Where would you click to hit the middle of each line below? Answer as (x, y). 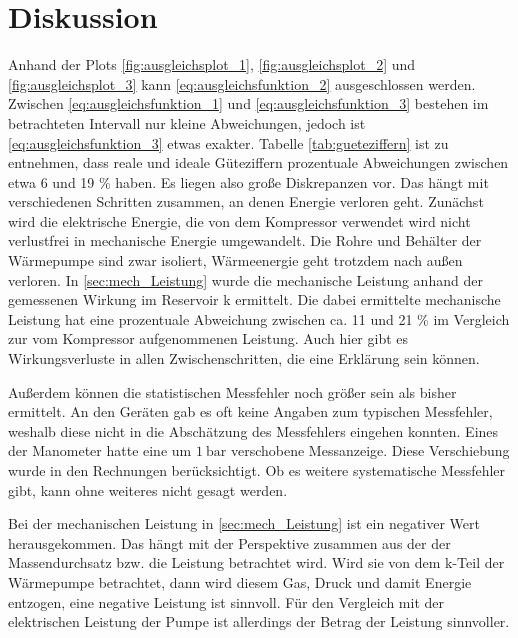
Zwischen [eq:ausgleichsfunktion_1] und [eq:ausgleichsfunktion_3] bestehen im (248, 103)
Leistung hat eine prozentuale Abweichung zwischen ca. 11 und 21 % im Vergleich (259, 318)
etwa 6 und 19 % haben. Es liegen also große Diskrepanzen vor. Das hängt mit (248, 181)
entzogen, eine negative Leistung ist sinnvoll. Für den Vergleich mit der (226, 601)
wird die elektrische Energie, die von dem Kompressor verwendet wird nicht (239, 220)
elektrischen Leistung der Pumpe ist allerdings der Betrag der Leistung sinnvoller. (259, 621)
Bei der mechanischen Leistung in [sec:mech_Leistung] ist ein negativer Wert (244, 523)
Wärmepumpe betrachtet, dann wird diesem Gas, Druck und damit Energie (240, 581)
